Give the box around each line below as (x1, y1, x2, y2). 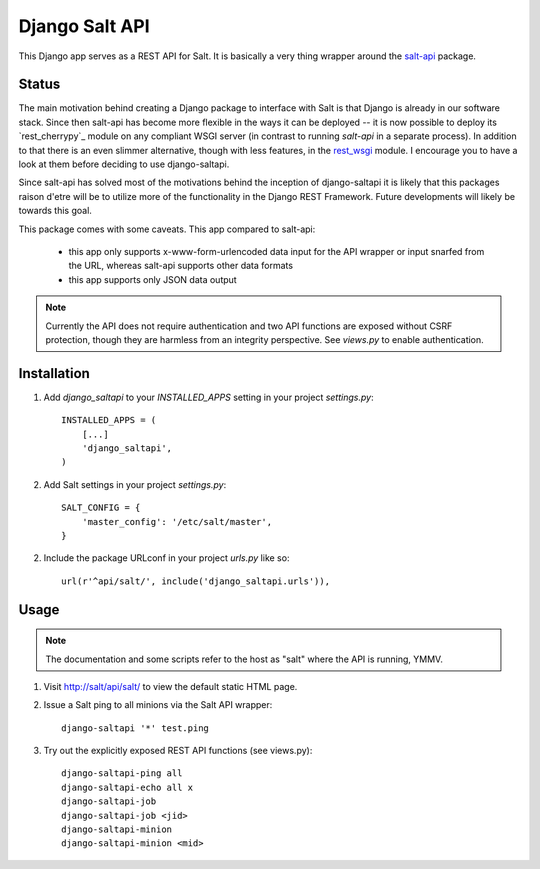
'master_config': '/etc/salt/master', (81, 516, 273, 527)
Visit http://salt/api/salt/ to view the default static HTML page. (43, 680, 298, 692)
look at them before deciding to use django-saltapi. (18, 158, 230, 170)
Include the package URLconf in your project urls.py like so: (43, 552, 290, 564)
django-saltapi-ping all (61, 768, 183, 779)
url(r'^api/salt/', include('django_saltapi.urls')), (61, 575, 330, 587)
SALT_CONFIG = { (61, 502, 141, 514)
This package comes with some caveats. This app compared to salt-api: (18, 223, 316, 235)
